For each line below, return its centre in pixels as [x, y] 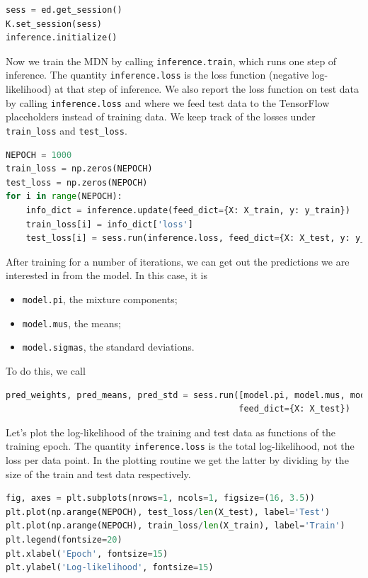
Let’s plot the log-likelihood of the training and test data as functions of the [171, 432]
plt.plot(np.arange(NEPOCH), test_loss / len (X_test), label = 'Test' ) [168, 512]
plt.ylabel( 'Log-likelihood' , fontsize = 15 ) [110, 568]
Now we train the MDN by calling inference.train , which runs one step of [171, 61]
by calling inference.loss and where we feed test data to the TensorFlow [168, 102]
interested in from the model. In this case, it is [107, 275]
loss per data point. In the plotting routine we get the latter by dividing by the [177, 459]
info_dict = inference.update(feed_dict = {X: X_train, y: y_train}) [188, 210]
